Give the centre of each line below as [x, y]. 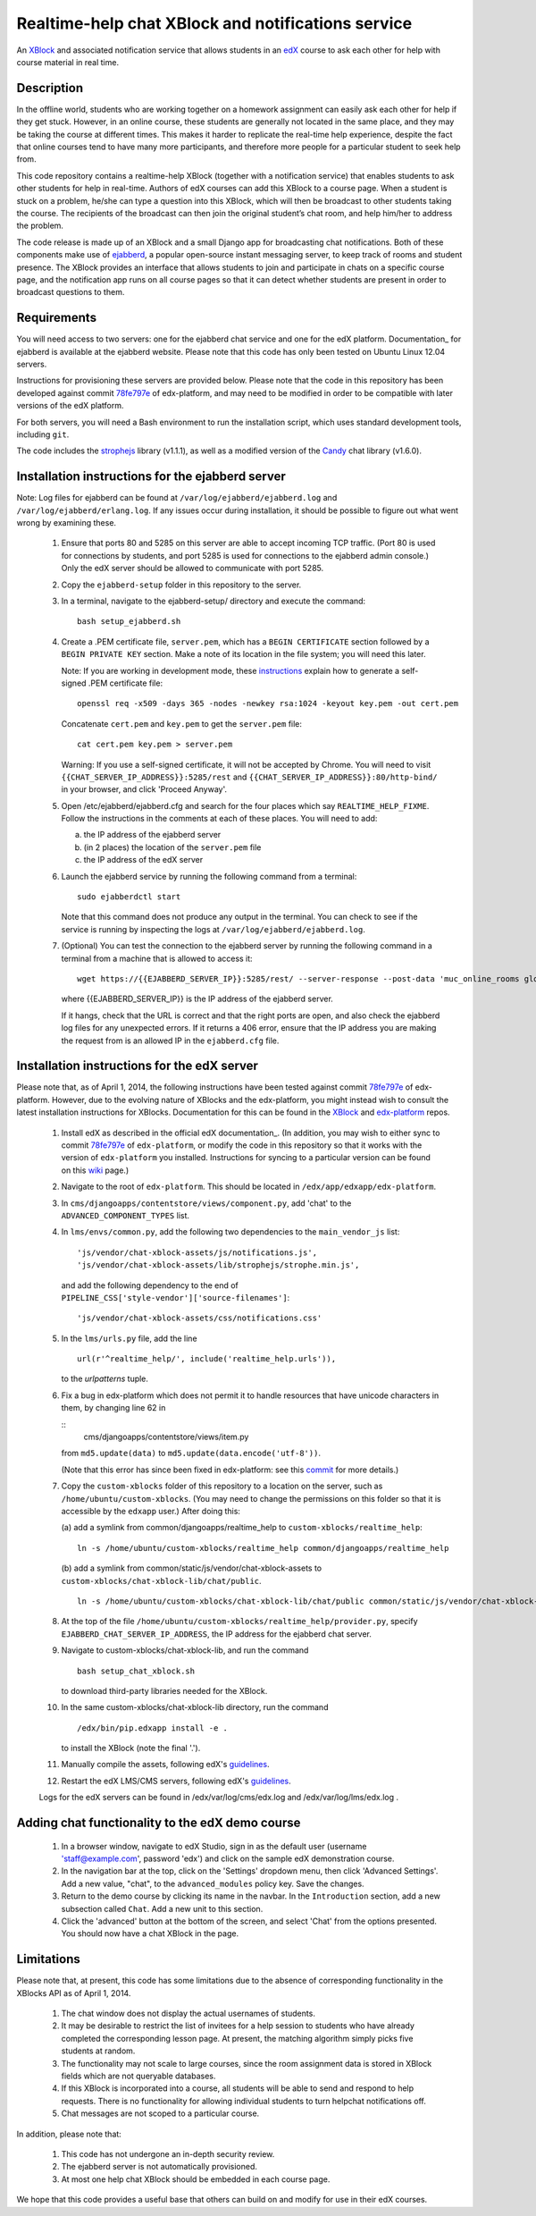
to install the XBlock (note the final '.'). [131, 1748]
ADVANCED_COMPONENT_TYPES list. [126, 1215]
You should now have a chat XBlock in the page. [150, 1934]
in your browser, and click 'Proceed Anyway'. [144, 789]
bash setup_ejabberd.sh [129, 622]
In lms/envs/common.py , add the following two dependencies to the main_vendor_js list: [230, 1232]
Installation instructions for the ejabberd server [151, 477]
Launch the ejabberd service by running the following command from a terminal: [209, 876]
